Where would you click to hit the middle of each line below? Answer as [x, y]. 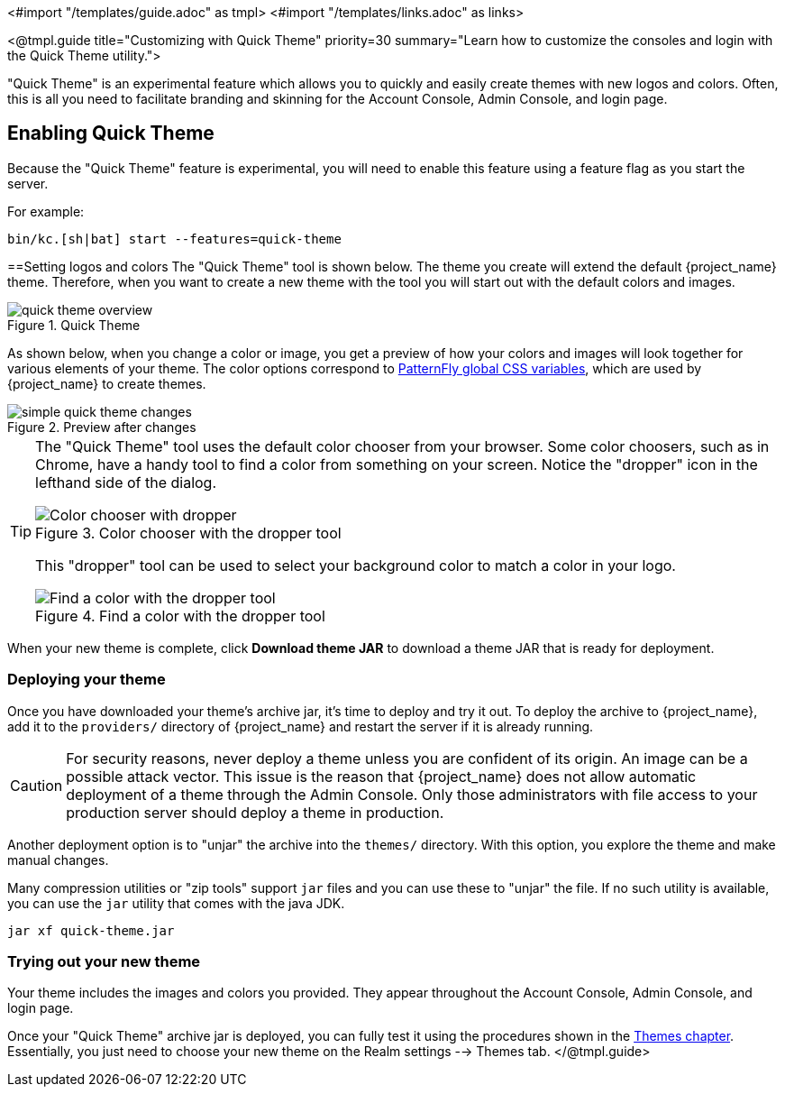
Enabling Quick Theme [111, 133]
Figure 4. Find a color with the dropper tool [180, 616]
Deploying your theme [87, 680]
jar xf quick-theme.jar [91, 930]
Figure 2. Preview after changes [102, 427]
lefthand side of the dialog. [126, 482]
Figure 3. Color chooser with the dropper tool [188, 533]
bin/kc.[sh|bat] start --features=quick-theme [174, 239]
